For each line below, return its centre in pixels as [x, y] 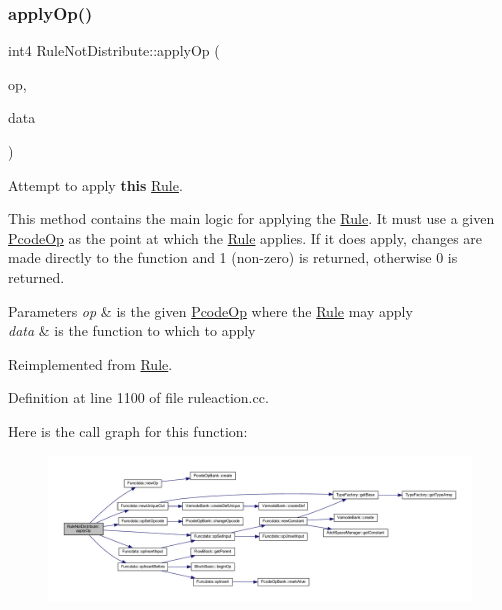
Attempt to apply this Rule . [95, 184]
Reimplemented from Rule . [90, 363]
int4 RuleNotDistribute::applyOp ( [114, 50]
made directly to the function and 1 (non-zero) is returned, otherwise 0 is [233, 257]
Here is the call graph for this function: [128, 430]
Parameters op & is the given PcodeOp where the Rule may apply [210, 310]
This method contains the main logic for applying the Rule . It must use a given [251, 218]
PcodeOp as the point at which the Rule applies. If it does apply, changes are [245, 237]
